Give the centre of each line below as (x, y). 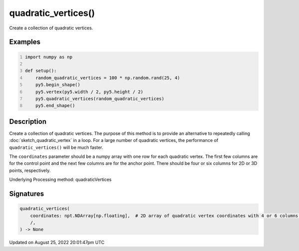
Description (28, 121)
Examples (25, 42)
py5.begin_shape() (58, 85)
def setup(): (41, 71)
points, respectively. (30, 170)
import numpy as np (49, 57)
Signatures (27, 193)
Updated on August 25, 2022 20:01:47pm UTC (57, 243)
